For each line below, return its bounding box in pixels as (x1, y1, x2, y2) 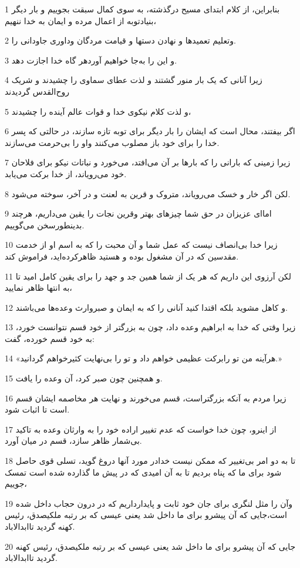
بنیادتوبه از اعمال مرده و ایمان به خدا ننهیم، (5, 14, 157, 26)
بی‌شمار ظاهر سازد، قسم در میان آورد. (5, 434, 142, 447)
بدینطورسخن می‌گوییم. (5, 218, 85, 231)
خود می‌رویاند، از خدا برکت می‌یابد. (5, 167, 127, 180)
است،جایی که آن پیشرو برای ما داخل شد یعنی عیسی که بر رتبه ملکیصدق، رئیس (5, 509, 287, 521)
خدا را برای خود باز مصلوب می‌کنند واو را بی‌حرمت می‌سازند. (5, 136, 220, 148)
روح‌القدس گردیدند (5, 85, 70, 97)
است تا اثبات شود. (5, 403, 70, 416)
